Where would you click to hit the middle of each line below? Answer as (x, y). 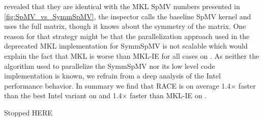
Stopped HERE (28, 112)
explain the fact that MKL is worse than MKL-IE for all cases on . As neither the (132, 55)
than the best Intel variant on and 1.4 (63, 95)
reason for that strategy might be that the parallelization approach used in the (127, 36)
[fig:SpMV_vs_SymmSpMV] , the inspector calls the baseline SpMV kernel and (128, 16)
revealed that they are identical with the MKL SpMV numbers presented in (122, 6)
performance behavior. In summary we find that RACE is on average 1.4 (118, 85)
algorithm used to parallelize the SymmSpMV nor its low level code (110, 66)
